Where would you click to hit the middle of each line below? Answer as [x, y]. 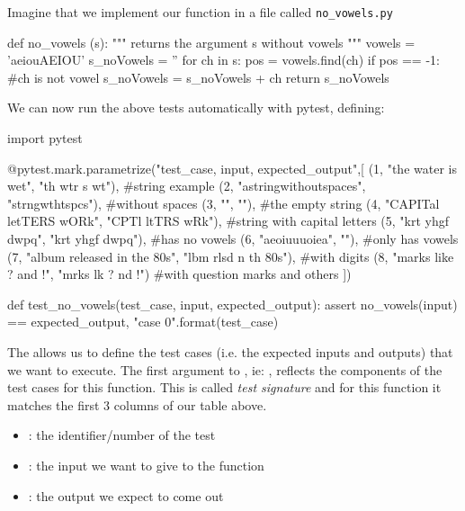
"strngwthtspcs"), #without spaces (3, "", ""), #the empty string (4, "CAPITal [224, 203]
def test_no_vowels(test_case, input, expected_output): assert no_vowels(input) [232, 304]
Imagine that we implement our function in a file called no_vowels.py [200, 12]
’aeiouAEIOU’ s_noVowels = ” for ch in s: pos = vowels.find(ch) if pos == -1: [224, 60]
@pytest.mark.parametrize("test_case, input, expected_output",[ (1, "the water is [232, 168]
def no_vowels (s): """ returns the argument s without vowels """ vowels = [211, 42]
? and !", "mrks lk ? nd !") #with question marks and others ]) [179, 274]
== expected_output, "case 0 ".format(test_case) [143, 322]
